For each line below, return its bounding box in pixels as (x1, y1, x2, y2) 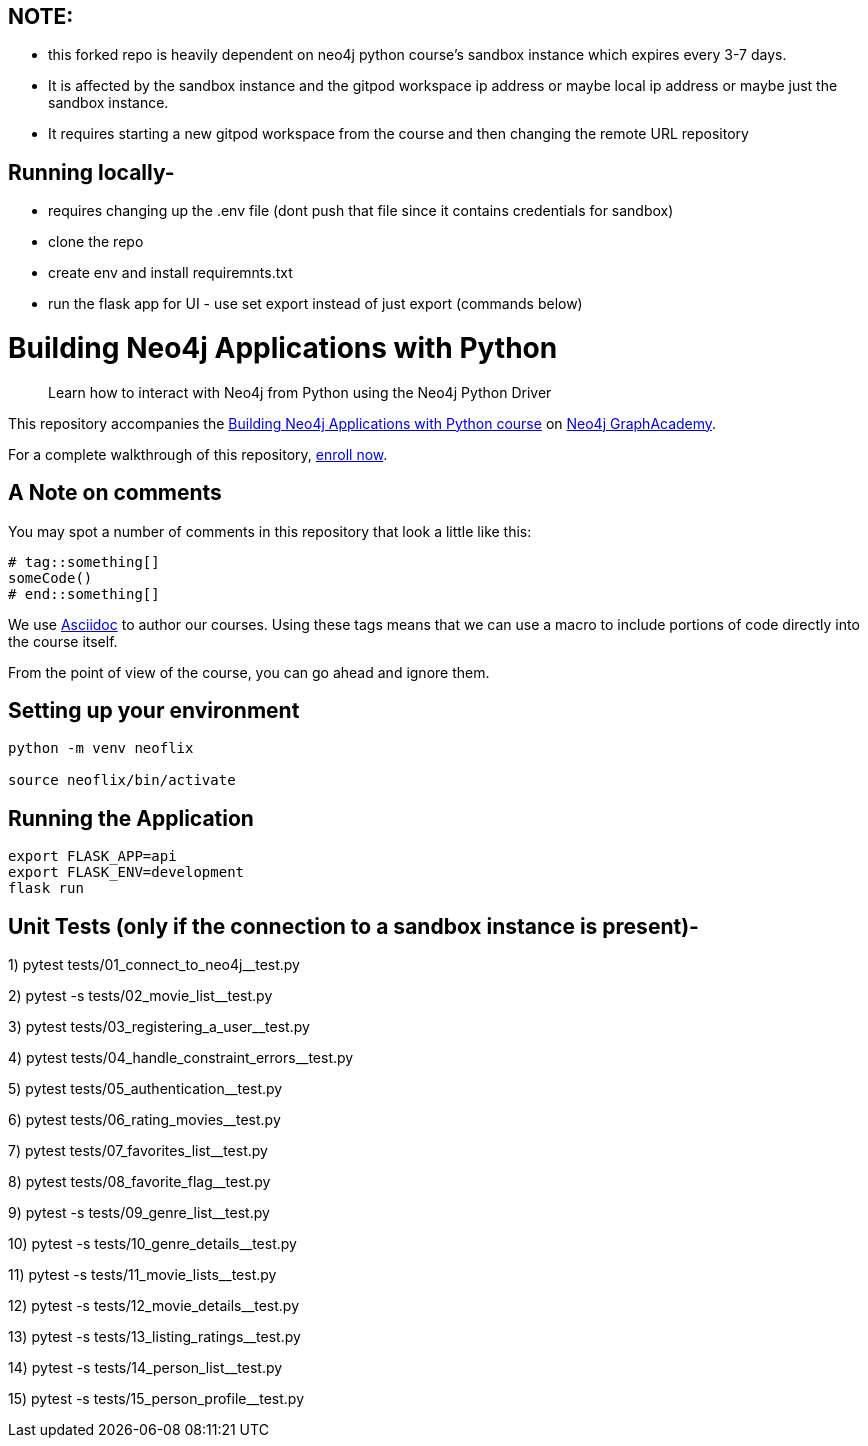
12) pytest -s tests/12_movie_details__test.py (8, 1297, 300, 1315)
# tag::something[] (8, 553, 160, 570)
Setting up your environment (8, 698, 300, 724)
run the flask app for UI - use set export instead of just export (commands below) (48, 295, 583, 313)
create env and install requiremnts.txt (48, 264, 293, 282)
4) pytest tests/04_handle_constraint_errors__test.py (8, 1049, 354, 1067)
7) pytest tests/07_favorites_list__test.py (8, 1142, 268, 1160)
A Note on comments (8, 480, 222, 506)
